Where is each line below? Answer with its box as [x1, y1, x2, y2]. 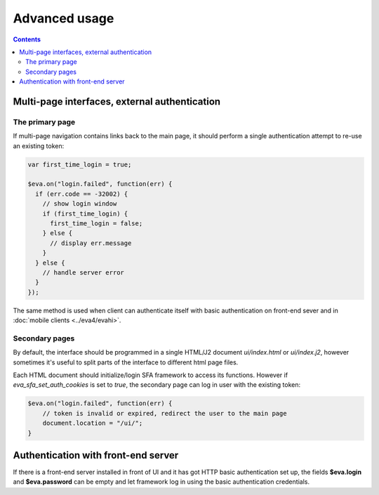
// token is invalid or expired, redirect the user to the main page [42, 409, 287, 417]
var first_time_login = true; [27, 160, 132, 169]
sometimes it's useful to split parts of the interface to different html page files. [13, 358, 239, 367]
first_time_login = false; [50, 219, 143, 227]
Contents [13, 35, 41, 44]
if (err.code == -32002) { [35, 190, 128, 198]
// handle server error [42, 268, 124, 277]
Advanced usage [13, 11, 114, 26]
